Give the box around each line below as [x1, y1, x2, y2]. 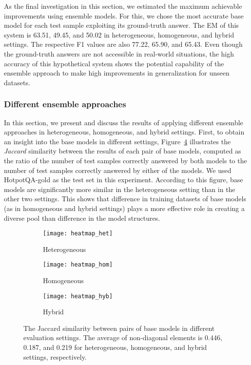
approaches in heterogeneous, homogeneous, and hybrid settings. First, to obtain [4, 127, 245, 137]
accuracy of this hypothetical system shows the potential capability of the [4, 58, 224, 68]
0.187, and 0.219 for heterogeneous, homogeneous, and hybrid [23, 342, 207, 352]
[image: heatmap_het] [43, 230, 113, 237]
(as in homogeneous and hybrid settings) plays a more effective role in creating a [4, 203, 245, 213]
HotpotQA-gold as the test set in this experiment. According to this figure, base [4, 174, 243, 185]
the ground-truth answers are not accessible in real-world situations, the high [4, 48, 234, 58]
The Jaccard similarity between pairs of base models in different [23, 323, 215, 333]
